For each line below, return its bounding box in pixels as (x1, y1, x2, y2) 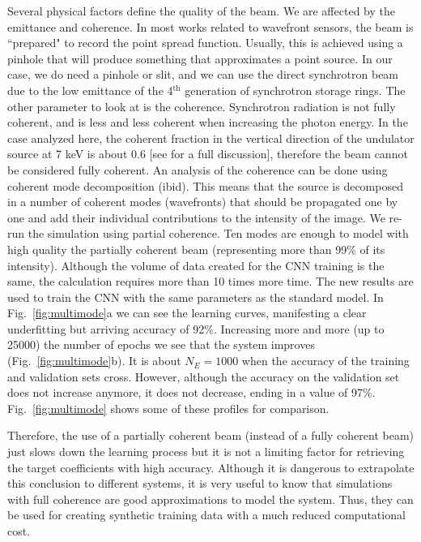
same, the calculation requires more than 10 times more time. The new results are (7, 273, 414, 290)
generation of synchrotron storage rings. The (185, 81, 406, 98)
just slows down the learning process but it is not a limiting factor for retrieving (7, 443, 405, 460)
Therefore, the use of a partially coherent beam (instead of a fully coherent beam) (7, 427, 415, 444)
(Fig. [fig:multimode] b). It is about (7, 352, 181, 369)
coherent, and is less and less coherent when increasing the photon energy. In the (7, 114, 408, 131)
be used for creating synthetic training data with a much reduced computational (7, 506, 406, 523)
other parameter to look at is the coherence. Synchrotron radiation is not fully (7, 97, 396, 114)
